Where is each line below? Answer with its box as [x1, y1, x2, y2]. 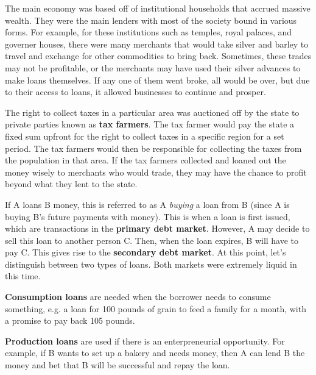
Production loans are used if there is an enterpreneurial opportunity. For [5, 334, 285, 347]
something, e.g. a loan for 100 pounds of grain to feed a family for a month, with [5, 302, 306, 315]
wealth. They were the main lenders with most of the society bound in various [5, 13, 297, 26]
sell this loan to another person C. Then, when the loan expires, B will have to [5, 234, 299, 246]
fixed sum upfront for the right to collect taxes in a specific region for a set [5, 129, 284, 142]
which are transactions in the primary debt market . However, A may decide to [5, 222, 310, 235]
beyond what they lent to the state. [5, 177, 138, 190]
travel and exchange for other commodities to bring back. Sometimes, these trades [5, 49, 312, 62]
